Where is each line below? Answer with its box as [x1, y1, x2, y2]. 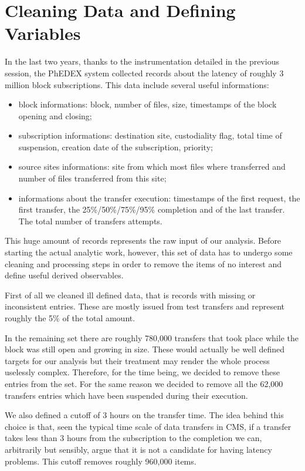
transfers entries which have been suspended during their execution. [5, 389, 248, 401]
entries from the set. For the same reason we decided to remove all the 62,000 [5, 377, 283, 389]
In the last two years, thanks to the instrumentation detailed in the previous [5, 55, 279, 68]
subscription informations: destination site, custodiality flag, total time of [18, 129, 282, 142]
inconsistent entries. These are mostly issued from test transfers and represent [5, 300, 285, 312]
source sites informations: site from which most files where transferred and [18, 160, 286, 173]
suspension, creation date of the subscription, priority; [18, 140, 213, 153]
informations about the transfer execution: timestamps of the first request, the [18, 191, 300, 204]
